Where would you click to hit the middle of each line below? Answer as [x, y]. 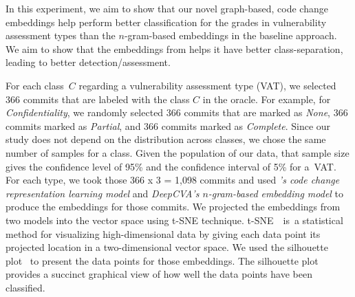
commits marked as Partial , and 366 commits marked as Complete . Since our [168, 125]
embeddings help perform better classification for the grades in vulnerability [166, 22]
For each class [35, 85]
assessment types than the [61, 35]
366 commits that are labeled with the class [98, 99]
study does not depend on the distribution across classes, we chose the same [166, 139]
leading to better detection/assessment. [88, 62]
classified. [25, 287]
